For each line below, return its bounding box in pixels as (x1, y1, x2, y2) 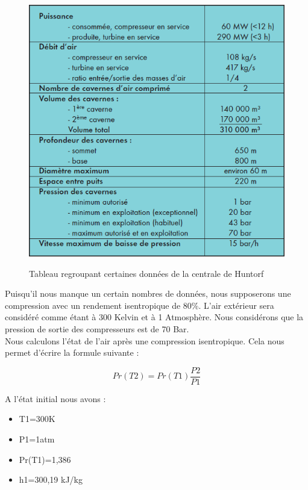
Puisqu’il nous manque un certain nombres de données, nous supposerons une (5, 287, 291, 300)
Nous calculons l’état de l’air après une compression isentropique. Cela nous (5, 334, 284, 347)
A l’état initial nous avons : (5, 392, 106, 405)
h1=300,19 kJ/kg (19, 473, 83, 486)
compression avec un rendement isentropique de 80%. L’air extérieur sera (5, 299, 274, 311)
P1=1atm (19, 433, 55, 445)
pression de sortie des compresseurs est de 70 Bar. (5, 322, 189, 335)
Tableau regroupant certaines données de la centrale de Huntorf (29, 267, 264, 279)
